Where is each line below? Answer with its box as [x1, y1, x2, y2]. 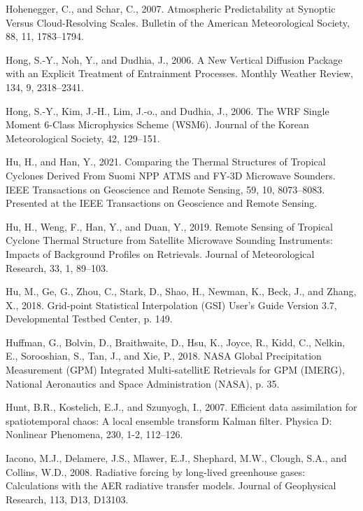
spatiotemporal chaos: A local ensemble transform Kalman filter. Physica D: [6, 413, 332, 428]
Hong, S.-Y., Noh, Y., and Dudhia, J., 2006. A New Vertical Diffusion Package [6, 52, 343, 67]
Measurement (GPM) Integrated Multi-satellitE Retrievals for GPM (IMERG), [6, 362, 345, 377]
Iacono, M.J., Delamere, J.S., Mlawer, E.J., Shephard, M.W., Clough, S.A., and [6, 451, 347, 465]
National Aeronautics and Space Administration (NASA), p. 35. [6, 376, 280, 390]
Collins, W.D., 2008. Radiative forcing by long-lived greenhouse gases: [6, 464, 306, 479]
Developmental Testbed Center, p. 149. [6, 311, 173, 326]
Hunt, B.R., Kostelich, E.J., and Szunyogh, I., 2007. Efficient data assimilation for [6, 400, 357, 414]
